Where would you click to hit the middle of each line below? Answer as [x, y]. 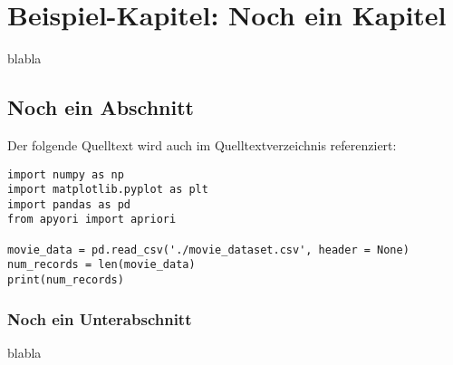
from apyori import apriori [92, 220]
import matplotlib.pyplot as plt [108, 190]
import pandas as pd [69, 204]
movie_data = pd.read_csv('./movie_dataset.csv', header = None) [208, 250]
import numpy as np [66, 174]
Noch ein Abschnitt [101, 107]
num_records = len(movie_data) [101, 265]
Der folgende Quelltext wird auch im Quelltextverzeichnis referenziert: [202, 144]
